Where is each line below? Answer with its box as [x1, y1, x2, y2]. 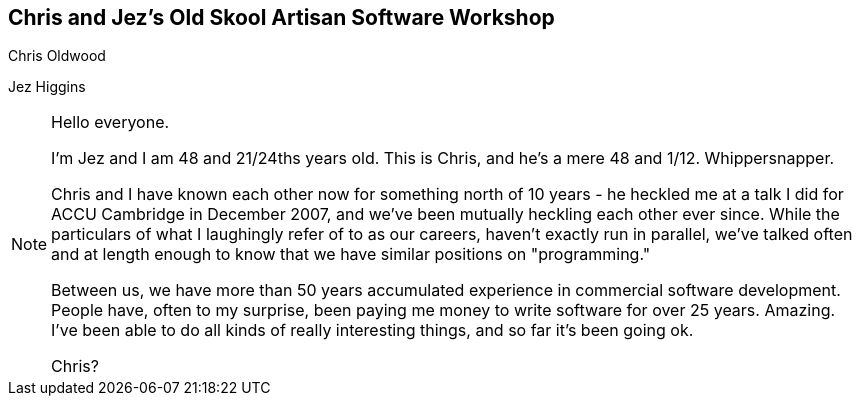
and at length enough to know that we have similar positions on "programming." [51, 244, 651, 265]
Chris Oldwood [8, 47, 106, 65]
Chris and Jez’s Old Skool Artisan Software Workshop [8, 5, 555, 30]
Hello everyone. [51, 112, 170, 133]
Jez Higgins [8, 78, 86, 96]
